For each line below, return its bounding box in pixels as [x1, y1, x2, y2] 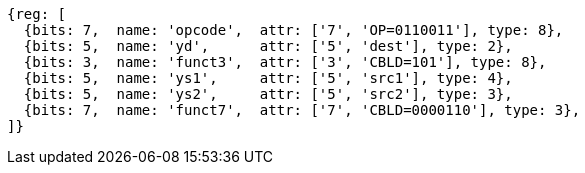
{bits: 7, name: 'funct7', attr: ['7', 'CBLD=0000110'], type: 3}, [23, 102, 581, 118]
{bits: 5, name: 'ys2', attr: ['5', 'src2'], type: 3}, [23, 86, 513, 102]
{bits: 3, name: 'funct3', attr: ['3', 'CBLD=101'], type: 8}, [23, 54, 547, 70]
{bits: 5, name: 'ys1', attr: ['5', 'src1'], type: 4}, [23, 70, 513, 86]
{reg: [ [7, 6, 67, 22]
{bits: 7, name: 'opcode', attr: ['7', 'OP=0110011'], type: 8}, [23, 22, 564, 38]
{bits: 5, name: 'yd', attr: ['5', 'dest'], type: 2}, [23, 38, 513, 54]
